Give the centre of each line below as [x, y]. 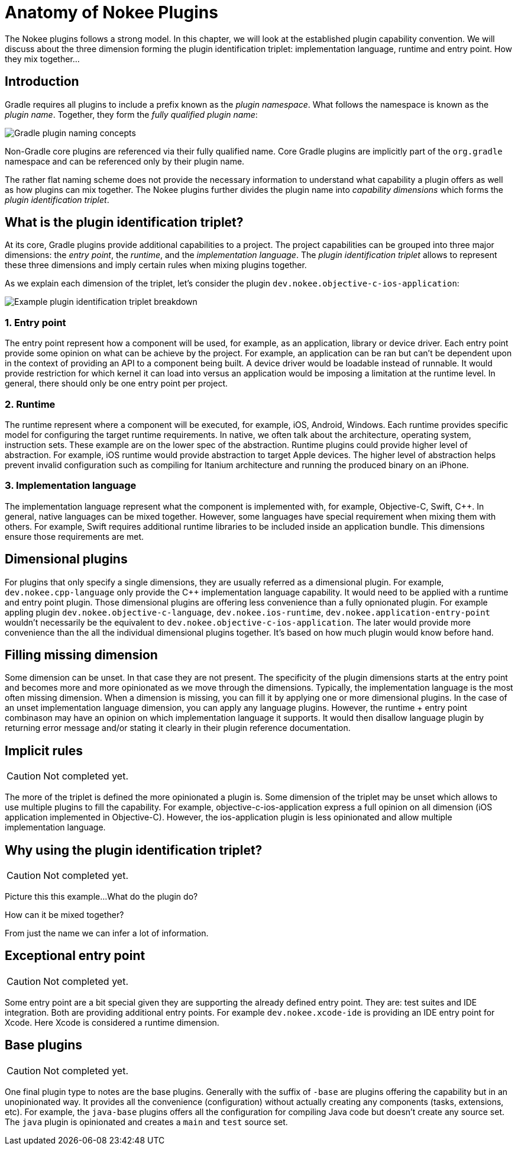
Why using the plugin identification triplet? [134, 850]
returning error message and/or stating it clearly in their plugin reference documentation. [178, 728]
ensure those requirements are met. [75, 536]
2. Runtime [30, 404]
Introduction [42, 82]
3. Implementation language [71, 486]
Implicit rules [44, 750]
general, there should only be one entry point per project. [116, 384]
